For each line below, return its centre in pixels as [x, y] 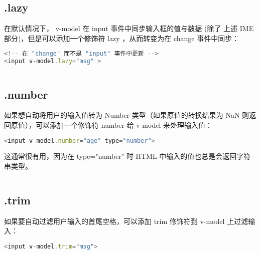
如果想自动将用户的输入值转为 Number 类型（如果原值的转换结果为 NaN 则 [127, 115]
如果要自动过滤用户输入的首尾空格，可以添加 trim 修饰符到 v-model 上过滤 [126, 221]
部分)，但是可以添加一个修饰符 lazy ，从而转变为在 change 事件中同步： [122, 38]
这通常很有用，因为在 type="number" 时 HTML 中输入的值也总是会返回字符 [127, 156]
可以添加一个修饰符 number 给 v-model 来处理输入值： [124, 124]
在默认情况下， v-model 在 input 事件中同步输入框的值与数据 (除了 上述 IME [129, 28]
